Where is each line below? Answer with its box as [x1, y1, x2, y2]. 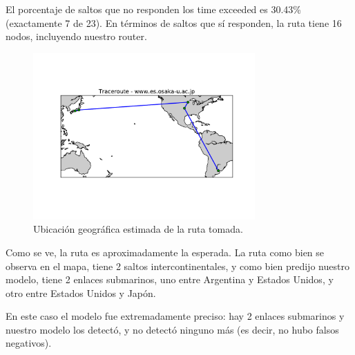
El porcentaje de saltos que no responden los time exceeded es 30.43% [6, 2, 301, 16]
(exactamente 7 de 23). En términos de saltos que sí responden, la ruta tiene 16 [6, 15, 342, 30]
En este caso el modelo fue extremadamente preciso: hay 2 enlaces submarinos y [6, 309, 345, 323]
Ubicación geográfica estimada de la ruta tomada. [33, 222, 243, 236]
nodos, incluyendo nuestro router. [6, 29, 147, 44]
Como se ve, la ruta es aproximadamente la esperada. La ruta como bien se [6, 244, 325, 259]
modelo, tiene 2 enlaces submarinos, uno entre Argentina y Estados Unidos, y [6, 272, 334, 287]
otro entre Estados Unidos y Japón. [6, 285, 156, 300]
